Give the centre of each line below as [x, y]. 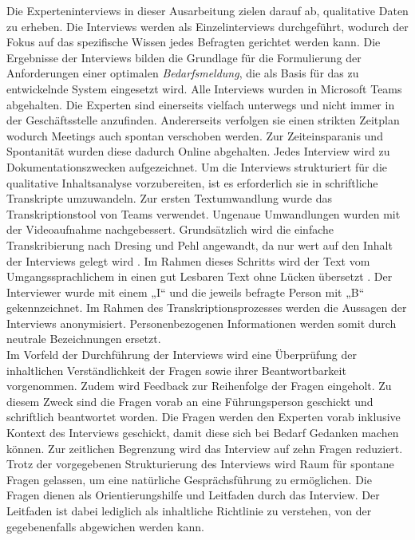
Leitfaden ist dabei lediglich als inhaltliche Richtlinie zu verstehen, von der [189, 510]
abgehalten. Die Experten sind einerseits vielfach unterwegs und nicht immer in [201, 104]
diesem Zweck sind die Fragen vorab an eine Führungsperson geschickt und [190, 401]
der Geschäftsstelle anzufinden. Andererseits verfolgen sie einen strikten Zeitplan [203, 120]
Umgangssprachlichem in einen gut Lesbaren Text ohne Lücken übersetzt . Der [200, 276]
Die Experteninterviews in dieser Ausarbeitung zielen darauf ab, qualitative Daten [207, 10]
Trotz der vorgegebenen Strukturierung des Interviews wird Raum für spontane [200, 464]
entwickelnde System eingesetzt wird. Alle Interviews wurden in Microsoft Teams [204, 88]
